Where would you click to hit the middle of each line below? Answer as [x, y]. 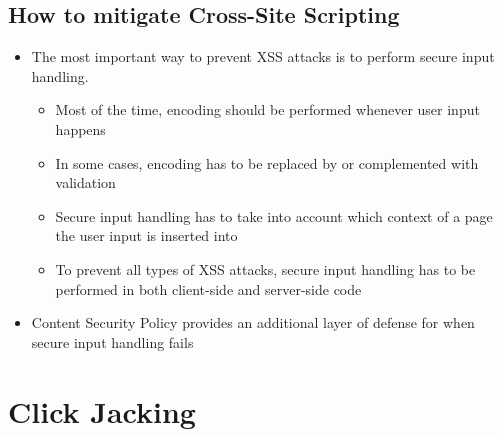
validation [85, 182]
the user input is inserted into [146, 235]
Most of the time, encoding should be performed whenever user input [267, 109]
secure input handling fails [112, 341]
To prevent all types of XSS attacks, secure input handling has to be [265, 268]
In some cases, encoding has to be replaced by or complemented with [267, 162]
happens [80, 128]
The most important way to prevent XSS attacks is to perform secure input [263, 56]
